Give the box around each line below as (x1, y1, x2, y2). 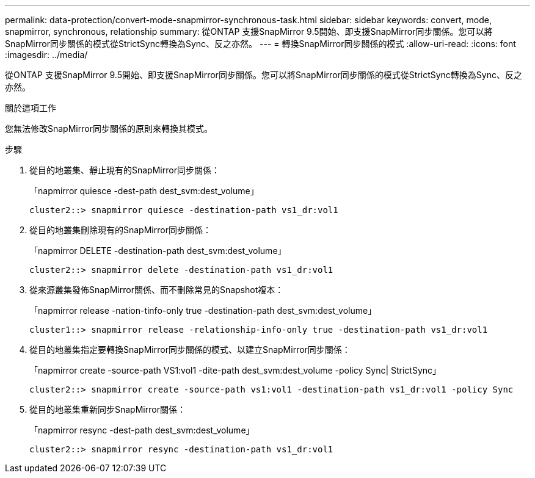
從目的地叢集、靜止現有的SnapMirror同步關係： (29, 165, 220, 175)
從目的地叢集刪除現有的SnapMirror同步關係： (29, 225, 211, 235)
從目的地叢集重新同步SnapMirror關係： (29, 404, 186, 415)
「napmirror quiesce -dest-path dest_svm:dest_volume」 (29, 186, 259, 196)
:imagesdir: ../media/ (5, 49, 88, 60)
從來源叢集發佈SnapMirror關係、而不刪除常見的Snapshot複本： (29, 284, 284, 295)
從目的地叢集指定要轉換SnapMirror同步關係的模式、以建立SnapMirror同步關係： (29, 344, 351, 355)
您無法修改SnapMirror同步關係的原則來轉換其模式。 (5, 123, 213, 134)
